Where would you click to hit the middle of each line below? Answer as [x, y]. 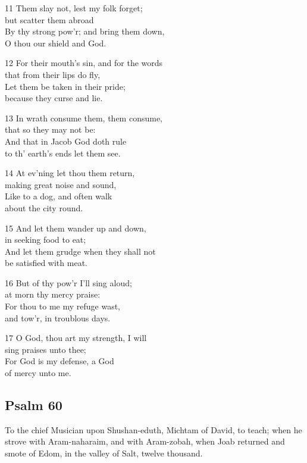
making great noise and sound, [61, 184]
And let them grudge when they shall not [80, 251]
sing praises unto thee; [46, 349]
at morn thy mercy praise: [53, 294]
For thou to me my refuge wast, [62, 306]
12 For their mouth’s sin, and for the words [84, 63]
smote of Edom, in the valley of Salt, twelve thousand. [104, 453]
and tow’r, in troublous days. [58, 317]
